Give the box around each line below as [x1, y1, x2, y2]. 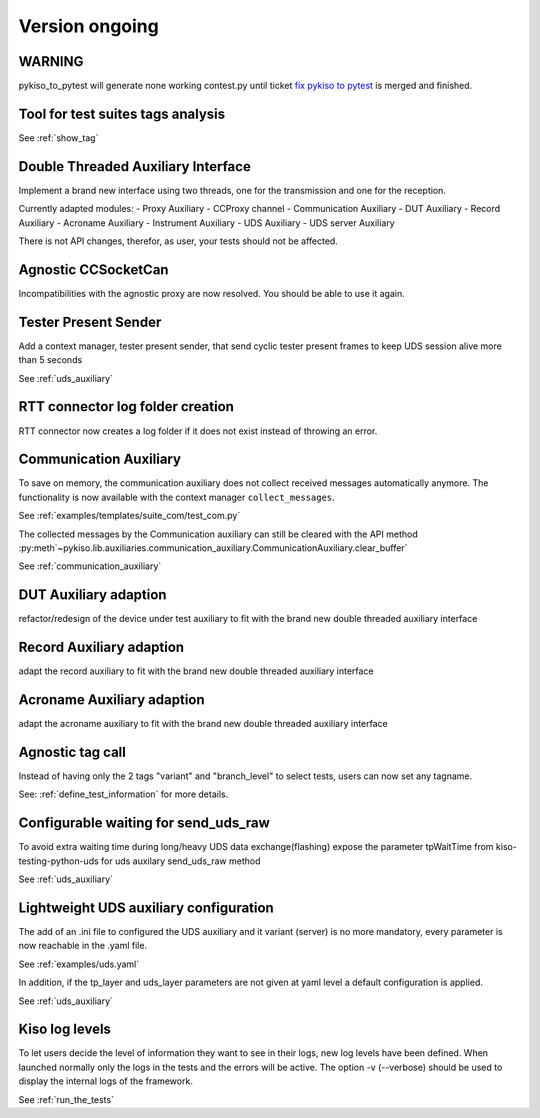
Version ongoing [18, 15, 159, 37]
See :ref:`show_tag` [18, 131, 99, 144]
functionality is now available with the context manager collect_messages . [18, 491, 335, 503]
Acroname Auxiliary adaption [18, 691, 205, 709]
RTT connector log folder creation [18, 398, 235, 415]
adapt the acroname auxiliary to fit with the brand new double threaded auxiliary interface [18, 718, 389, 730]
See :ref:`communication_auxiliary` [18, 560, 162, 572]
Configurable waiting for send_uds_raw [18, 815, 270, 832]
